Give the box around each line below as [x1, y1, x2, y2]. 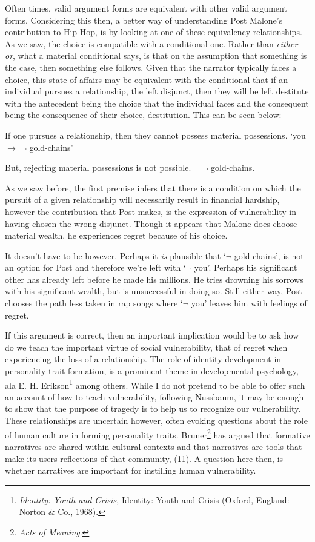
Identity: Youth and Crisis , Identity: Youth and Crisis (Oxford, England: [19, 493, 290, 506]
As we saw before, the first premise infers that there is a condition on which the [5, 181, 301, 194]
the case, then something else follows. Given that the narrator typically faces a [5, 61, 297, 73]
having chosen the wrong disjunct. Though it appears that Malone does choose [5, 217, 297, 230]
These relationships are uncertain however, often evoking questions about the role [5, 414, 308, 427]
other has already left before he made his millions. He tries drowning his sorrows [5, 273, 303, 285]
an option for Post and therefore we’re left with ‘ [5, 261, 186, 274]
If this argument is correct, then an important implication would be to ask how [5, 329, 299, 342]
